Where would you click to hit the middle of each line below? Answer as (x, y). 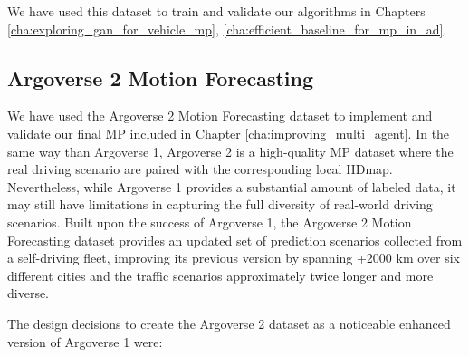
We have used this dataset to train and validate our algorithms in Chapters (216, 11)
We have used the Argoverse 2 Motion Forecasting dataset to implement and (220, 116)
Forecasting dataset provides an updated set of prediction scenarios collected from (235, 240)
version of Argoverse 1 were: (85, 341)
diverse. (29, 293)
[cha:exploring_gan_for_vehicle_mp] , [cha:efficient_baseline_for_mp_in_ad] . (227, 29)
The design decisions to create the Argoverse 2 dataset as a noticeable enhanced (229, 323)
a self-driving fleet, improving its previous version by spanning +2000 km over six (234, 258)
